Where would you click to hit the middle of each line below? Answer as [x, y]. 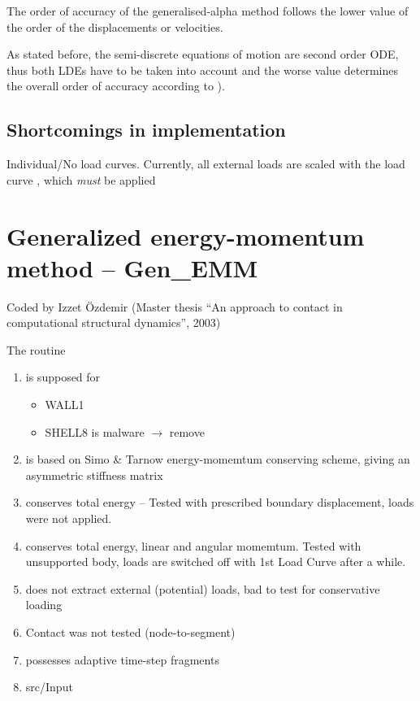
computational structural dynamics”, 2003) [114, 322]
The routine [36, 349]
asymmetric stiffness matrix [94, 475]
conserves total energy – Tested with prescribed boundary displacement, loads [220, 502]
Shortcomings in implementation [146, 130]
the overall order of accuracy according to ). [116, 86]
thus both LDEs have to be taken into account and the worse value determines [202, 70]
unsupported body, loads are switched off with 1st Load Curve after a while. [216, 562]
